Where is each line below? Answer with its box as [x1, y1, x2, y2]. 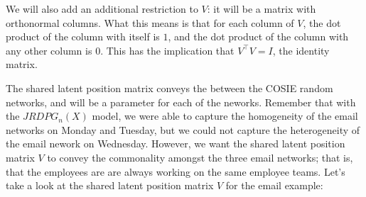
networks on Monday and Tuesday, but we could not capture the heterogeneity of [6, 122, 360, 137]
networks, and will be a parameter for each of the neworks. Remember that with [6, 94, 356, 109]
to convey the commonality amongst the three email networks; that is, [47, 150, 353, 164]
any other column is [6, 43, 92, 57]
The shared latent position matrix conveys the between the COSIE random [6, 80, 333, 95]
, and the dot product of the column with [168, 29, 349, 44]
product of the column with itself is [6, 29, 160, 44]
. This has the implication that [100, 43, 235, 57]
